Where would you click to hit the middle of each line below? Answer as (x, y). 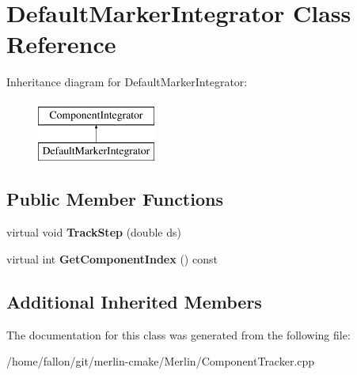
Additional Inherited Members (134, 301)
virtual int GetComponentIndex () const (112, 258)
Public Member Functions (115, 199)
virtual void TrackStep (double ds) (94, 232)
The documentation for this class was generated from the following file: (178, 334)
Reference (61, 44)
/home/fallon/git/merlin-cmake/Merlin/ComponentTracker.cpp (161, 361)
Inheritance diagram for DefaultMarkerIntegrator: (127, 82)
